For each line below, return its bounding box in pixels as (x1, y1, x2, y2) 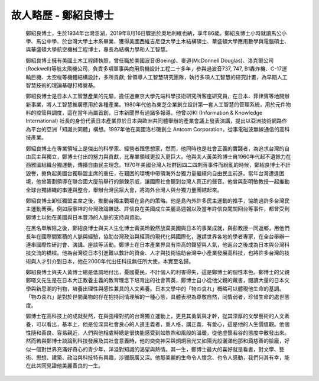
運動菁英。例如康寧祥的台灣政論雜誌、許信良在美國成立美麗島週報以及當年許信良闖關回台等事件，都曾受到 (30, 205, 289, 212)
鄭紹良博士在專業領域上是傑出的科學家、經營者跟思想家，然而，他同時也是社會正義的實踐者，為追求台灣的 (25, 145, 285, 152)
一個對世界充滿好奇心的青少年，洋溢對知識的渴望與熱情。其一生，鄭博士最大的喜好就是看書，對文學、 (30, 346, 279, 353)
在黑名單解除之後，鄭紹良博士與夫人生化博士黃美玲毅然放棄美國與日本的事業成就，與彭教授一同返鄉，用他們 (25, 225, 289, 232)
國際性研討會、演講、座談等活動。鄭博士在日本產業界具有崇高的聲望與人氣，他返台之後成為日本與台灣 (35, 241, 285, 248)
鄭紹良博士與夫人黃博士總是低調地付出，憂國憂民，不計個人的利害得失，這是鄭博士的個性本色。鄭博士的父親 (25, 269, 289, 276)
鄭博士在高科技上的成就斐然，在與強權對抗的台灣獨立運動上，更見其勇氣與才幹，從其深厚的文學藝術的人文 (25, 312, 285, 319)
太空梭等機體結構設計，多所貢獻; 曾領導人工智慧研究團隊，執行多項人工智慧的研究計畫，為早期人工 (46, 73, 288, 80)
